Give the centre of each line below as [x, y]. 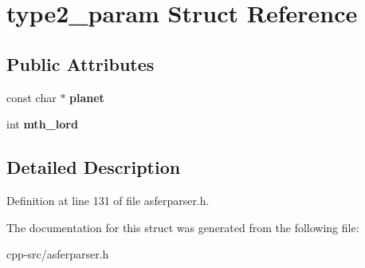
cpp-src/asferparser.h [58, 254]
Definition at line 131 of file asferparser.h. [108, 200]
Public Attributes [80, 63]
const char [31, 97]
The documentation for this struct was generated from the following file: [183, 227]
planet [87, 97]
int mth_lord [42, 124]
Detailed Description [94, 167]
